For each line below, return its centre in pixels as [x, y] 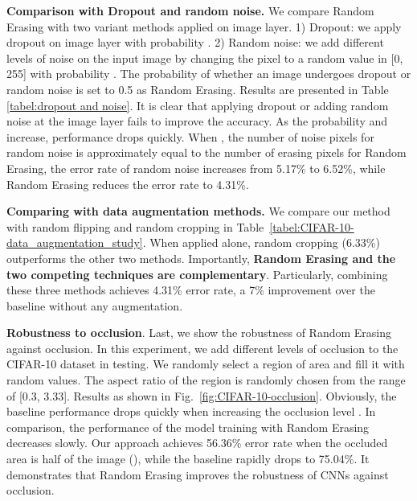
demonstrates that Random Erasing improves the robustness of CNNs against [198, 474]
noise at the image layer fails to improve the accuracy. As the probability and [197, 121]
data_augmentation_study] [75, 242]
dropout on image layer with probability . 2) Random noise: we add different [195, 42]
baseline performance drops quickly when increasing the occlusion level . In [191, 411]
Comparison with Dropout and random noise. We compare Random [190, 10]
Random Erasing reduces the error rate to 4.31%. [128, 184]
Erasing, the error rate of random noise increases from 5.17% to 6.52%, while [196, 168]
